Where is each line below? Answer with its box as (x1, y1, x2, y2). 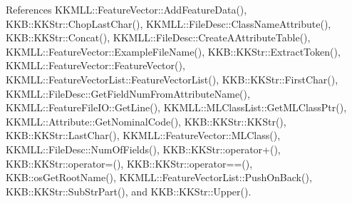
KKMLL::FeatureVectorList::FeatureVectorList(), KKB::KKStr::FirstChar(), (6, 71, 338, 86)
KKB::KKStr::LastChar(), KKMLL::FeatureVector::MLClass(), (6, 128, 281, 143)
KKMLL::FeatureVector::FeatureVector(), (6, 58, 185, 73)
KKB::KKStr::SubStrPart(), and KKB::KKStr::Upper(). (6, 183, 252, 198)
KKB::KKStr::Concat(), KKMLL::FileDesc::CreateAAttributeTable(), (6, 30, 311, 45)
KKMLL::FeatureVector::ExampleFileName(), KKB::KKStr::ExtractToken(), (6, 44, 341, 58)
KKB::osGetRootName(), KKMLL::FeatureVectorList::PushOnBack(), (6, 170, 312, 185)
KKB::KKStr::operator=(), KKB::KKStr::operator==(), (6, 155, 253, 170)
